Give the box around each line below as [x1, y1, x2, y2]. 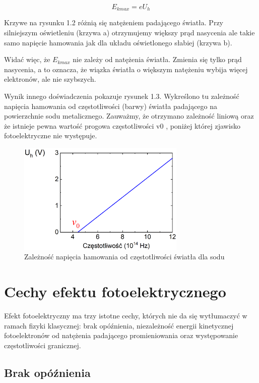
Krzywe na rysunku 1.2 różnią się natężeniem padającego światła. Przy [4, 17, 223, 28]
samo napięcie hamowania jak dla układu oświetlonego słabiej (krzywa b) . [4, 37, 232, 47]
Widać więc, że [4, 54, 50, 65]
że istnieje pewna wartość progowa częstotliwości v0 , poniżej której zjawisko [4, 120, 241, 131]
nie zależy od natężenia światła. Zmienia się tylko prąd [73, 54, 242, 65]
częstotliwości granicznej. [4, 340, 81, 350]
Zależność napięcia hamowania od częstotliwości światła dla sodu [24, 251, 225, 262]
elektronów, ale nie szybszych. [4, 74, 96, 84]
